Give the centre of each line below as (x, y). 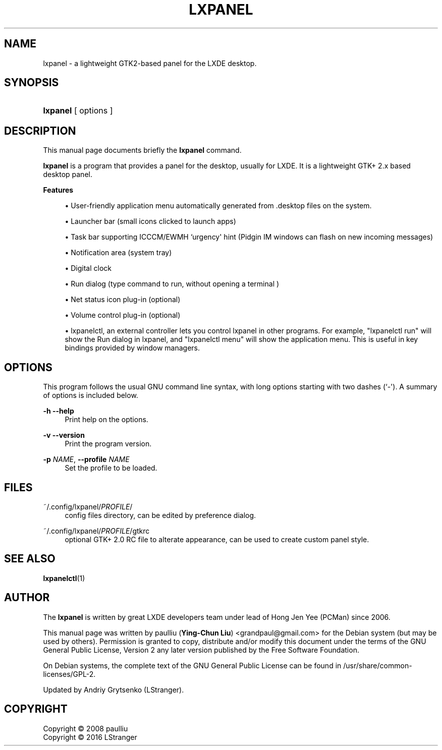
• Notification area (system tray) (118, 253)
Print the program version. (108, 444)
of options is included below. (91, 395)
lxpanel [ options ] (78, 111)
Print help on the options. (106, 420)
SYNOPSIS (32, 83)
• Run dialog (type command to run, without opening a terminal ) (172, 284)
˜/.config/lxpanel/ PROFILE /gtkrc (96, 531)
